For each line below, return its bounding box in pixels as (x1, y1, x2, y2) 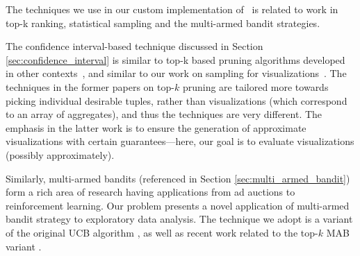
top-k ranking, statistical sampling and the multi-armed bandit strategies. (6, 15, 320, 30)
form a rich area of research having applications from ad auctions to (6, 185, 295, 199)
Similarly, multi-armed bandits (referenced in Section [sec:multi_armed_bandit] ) (6, 171, 350, 185)
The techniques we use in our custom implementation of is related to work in (6, 2, 338, 16)
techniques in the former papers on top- (6, 79, 174, 94)
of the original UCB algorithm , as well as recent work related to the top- (6, 225, 318, 239)
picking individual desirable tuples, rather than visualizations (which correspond (6, 93, 347, 108)
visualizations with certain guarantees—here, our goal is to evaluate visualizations (6, 134, 354, 148)
